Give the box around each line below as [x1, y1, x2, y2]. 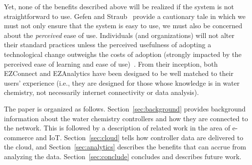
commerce [4, 132, 34, 142]
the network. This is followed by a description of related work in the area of [4, 123, 231, 133]
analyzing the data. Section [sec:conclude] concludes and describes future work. [4, 151, 242, 161]
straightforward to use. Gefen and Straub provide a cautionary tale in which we [4, 11, 246, 21]
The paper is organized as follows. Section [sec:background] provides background [4, 103, 246, 113]
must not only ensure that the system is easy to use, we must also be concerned [4, 20, 242, 31]
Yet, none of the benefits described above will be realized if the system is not [4, 1, 234, 11]
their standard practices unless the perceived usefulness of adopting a [4, 39, 211, 50]
